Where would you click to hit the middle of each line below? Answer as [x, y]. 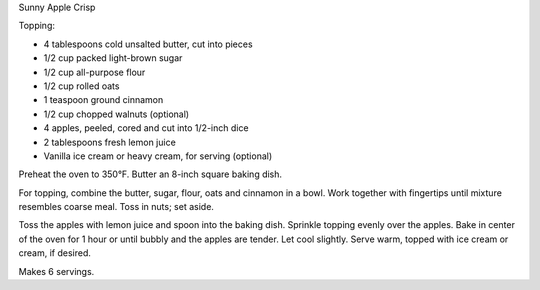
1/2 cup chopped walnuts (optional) [116, 114]
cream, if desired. [55, 253]
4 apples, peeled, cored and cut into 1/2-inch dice [146, 128]
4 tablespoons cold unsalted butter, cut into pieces [148, 44]
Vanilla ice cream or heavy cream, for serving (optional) [158, 156]
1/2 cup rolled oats [81, 86]
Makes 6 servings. [56, 271]
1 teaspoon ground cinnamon [103, 100]
